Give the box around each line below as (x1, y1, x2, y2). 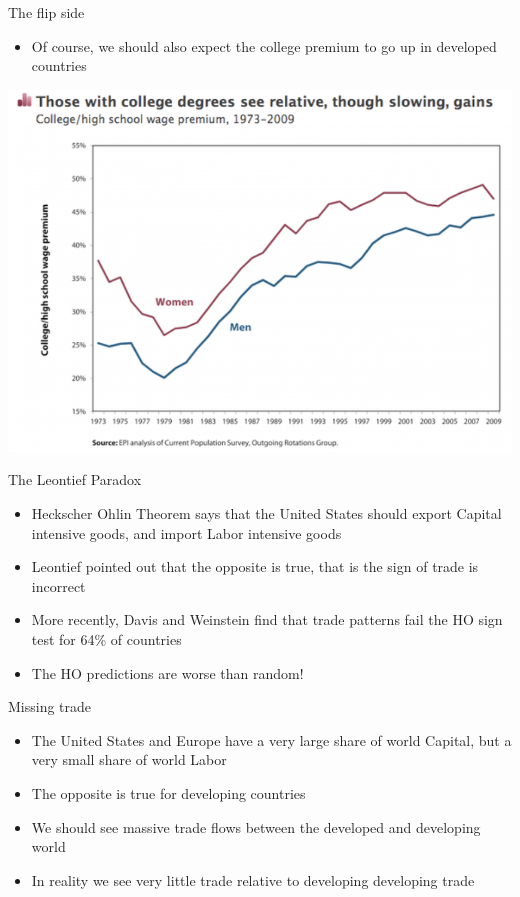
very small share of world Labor (31, 749, 227, 770)
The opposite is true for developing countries (31, 782, 306, 803)
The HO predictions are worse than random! (31, 662, 304, 683)
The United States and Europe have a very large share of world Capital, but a (31, 729, 512, 750)
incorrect (31, 575, 86, 596)
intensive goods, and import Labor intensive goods (31, 522, 342, 543)
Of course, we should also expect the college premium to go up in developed (31, 35, 497, 56)
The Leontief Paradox (8, 469, 142, 490)
